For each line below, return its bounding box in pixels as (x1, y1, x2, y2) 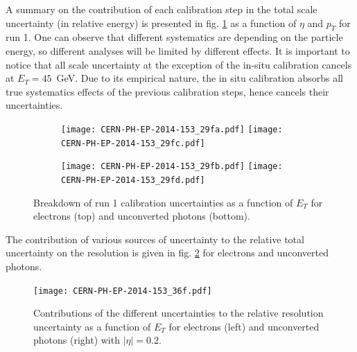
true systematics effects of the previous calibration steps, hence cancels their (6, 84, 329, 98)
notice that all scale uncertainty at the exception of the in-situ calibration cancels (6, 57, 352, 71)
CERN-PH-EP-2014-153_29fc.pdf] (61, 138, 205, 148)
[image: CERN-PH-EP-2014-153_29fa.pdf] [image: (61, 124, 283, 134)
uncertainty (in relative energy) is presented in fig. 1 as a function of (6, 15, 297, 30)
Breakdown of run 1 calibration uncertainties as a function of (33, 195, 293, 209)
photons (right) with (33, 333, 120, 347)
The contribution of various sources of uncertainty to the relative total (6, 231, 304, 246)
